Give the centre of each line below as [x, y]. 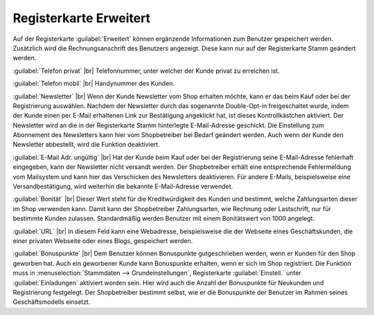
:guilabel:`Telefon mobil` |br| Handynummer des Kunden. [94, 84]
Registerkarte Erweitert [82, 18]
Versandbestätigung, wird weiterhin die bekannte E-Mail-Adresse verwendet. [123, 186]
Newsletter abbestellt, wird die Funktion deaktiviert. [86, 145]
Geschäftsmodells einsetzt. [52, 302]
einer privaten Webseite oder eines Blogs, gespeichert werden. [103, 241]
